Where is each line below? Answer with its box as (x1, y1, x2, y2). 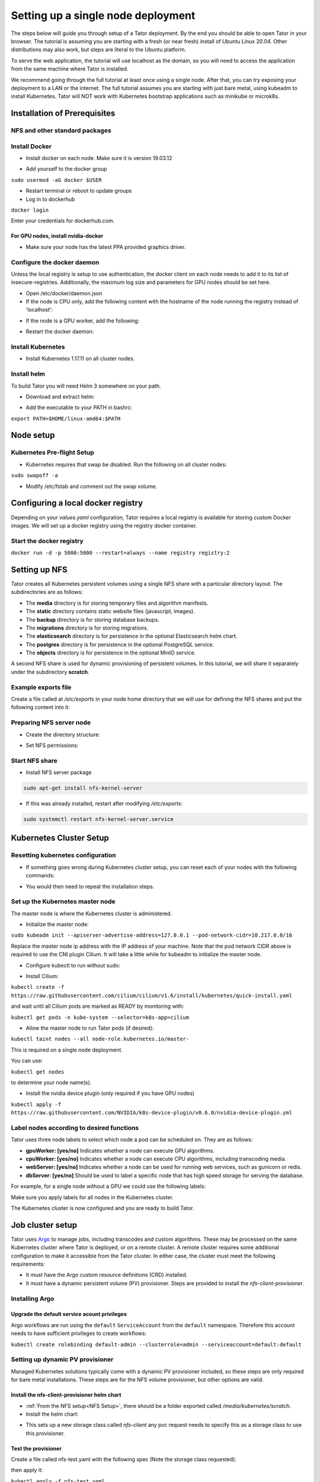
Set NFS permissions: (25, 742, 79, 749)
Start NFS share (11, 756, 57, 765)
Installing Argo (11, 1294, 55, 1302)
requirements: (11, 1260, 46, 1268)
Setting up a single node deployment (11, 9, 196, 22)
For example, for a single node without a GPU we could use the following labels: (11, 1183, 206, 1190)
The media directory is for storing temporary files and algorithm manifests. (25, 599, 209, 606)
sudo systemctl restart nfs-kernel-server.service (23, 816, 174, 823)
